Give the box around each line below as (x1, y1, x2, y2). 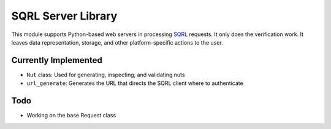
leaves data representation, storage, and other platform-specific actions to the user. (11, 39, 223, 46)
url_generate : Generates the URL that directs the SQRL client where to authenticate (26, 79, 243, 87)
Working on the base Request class (26, 112, 116, 119)
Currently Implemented (11, 55, 102, 65)
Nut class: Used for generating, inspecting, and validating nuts (26, 71, 185, 78)
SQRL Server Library (11, 9, 118, 23)
